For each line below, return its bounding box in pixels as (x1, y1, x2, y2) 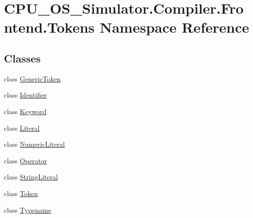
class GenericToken (4, 73, 61, 83)
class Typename (4, 204, 51, 215)
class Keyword (4, 106, 47, 116)
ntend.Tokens (4, 17, 95, 37)
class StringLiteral (4, 172, 58, 182)
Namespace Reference (99, 17, 249, 37)
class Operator (4, 155, 47, 165)
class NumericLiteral (4, 139, 65, 149)
